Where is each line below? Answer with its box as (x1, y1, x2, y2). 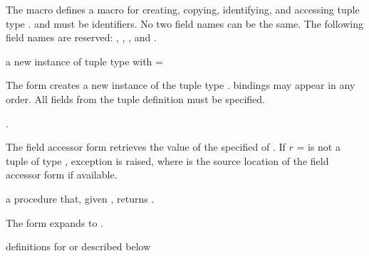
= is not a (296, 139, 341, 154)
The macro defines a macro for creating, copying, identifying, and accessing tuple (6, 2, 360, 16)
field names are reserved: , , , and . (6, 30, 157, 45)
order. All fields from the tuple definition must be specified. (6, 91, 265, 106)
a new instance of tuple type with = (6, 53, 163, 68)
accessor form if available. (6, 167, 118, 182)
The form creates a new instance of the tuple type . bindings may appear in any (6, 78, 355, 92)
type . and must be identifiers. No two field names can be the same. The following (6, 16, 363, 31)
